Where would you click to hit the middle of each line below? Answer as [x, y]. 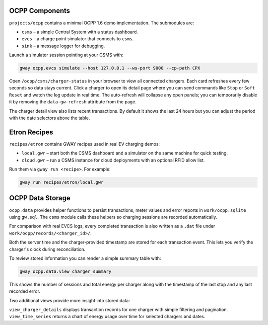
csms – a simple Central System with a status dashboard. [80, 32]
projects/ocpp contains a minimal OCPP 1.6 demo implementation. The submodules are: [102, 23]
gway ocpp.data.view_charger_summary [66, 271]
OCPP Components [40, 11]
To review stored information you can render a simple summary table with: [85, 258]
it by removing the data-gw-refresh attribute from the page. [73, 102]
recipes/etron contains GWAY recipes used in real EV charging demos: [85, 144]
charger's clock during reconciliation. [47, 249]
